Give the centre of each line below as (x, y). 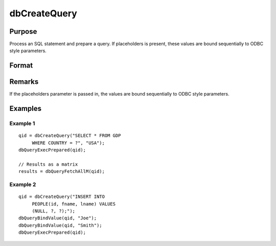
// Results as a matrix (48, 164)
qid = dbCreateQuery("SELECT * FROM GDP (70, 136)
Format (21, 66)
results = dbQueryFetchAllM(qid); (62, 172)
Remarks (24, 82)
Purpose (23, 31)
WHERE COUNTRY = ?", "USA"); (68, 143)
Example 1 (22, 124)
